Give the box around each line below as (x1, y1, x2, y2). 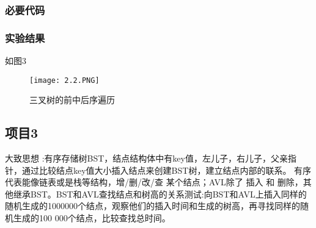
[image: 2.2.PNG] (29, 76, 100, 85)
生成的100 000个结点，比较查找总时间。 (13, 212, 171, 224)
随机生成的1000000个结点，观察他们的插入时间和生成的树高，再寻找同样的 (5, 199, 300, 212)
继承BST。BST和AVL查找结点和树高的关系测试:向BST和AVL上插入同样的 (13, 187, 307, 200)
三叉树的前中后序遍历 (29, 93, 115, 106)
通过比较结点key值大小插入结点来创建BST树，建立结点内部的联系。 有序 (21, 163, 312, 176)
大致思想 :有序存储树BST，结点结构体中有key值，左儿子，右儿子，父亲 (5, 152, 288, 165)
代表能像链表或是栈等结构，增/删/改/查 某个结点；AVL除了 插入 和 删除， (5, 176, 303, 188)
